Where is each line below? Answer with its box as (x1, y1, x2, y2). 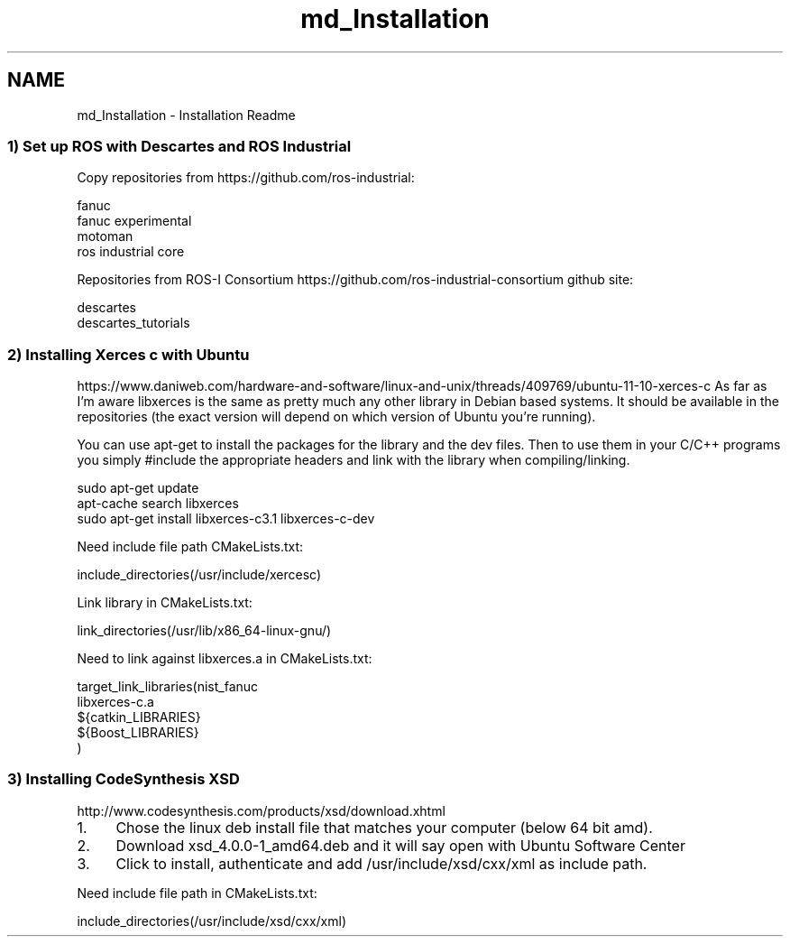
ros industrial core (77, 244, 185, 260)
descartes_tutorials (77, 315, 190, 331)
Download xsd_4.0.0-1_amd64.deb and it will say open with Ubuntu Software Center (115, 836, 685, 855)
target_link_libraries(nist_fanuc (77, 679, 259, 695)
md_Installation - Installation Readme (77, 106, 296, 123)
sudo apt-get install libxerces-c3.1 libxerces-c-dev (77, 511, 375, 527)
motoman (77, 228, 133, 245)
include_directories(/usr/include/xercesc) (77, 567, 321, 583)
